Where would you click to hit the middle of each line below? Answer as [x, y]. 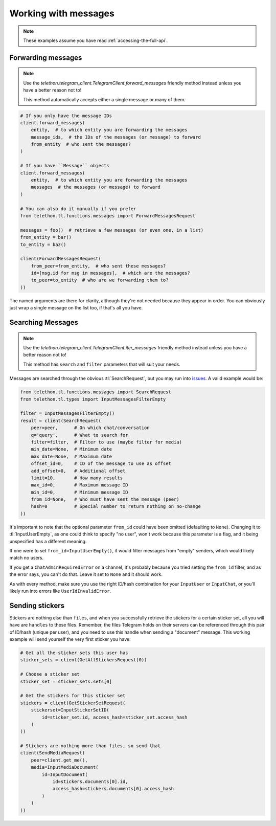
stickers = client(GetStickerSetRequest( [73, 703]
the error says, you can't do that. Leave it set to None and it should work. [86, 574]
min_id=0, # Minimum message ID [79, 492]
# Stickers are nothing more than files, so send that [90, 746]
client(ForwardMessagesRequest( [61, 259]
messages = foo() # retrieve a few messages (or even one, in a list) [112, 230]
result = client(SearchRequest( [61, 420]
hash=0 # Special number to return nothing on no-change [116, 507]
